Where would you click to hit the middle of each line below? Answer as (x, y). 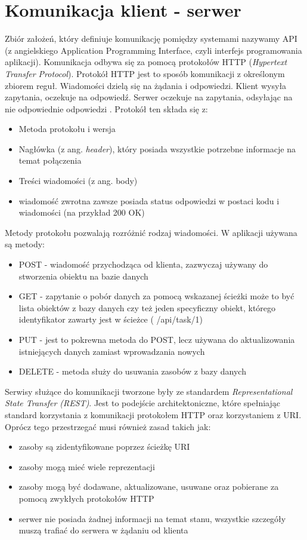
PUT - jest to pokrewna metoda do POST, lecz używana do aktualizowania (157, 339)
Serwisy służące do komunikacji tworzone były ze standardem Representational (149, 391)
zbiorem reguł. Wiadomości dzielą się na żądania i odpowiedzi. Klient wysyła (146, 85)
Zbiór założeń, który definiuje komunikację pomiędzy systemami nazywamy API (151, 39)
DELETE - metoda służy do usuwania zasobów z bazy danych (132, 371)
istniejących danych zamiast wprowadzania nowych (112, 351)
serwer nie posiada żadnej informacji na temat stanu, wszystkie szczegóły (152, 518)
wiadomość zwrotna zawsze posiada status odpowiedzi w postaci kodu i (149, 200)
